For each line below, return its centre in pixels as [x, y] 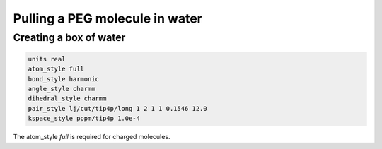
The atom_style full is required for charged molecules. [92, 137]
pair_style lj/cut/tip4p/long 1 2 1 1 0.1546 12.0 [118, 108]
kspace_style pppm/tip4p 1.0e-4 [84, 119]
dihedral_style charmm [67, 99]
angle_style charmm [62, 89]
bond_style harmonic [63, 79]
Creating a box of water [69, 37]
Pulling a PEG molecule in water [108, 18]
